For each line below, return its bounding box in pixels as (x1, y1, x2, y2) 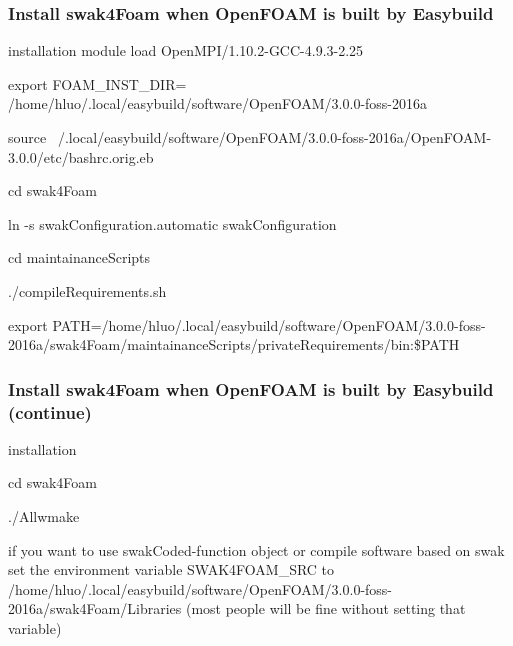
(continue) (8, 399, 92, 424)
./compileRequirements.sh (8, 280, 167, 301)
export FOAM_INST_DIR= (8, 73, 187, 94)
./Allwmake (8, 506, 80, 527)
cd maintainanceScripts (8, 247, 151, 268)
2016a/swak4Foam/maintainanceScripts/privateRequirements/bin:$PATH (8, 334, 460, 355)
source (8, 127, 47, 147)
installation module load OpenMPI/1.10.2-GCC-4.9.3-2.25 (8, 40, 364, 61)
